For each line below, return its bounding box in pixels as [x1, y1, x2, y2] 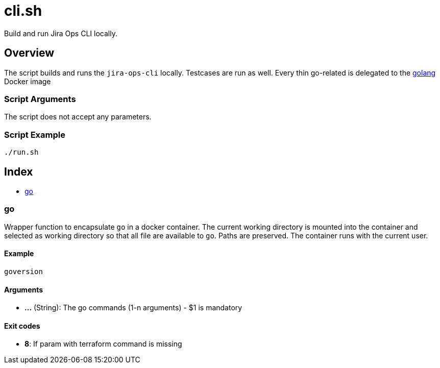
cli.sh [4, 2, 42, 19]
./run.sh [4, 148, 39, 157]
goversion [4, 267, 43, 276]
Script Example [4, 129, 65, 140]
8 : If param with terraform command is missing [25, 339, 182, 349]
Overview [4, 46, 55, 60]
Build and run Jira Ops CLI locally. [4, 29, 117, 38]
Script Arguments [4, 93, 76, 104]
